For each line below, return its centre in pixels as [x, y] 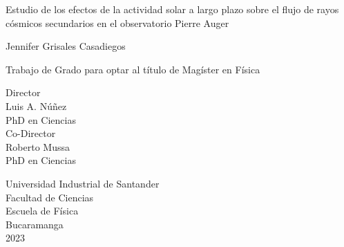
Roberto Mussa [38, 146]
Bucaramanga [35, 224]
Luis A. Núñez [36, 106]
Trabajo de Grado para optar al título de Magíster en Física [133, 69]
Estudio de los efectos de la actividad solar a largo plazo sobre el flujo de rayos [172, 9]
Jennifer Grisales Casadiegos [66, 46]
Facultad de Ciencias [50, 197]
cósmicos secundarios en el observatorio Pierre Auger [117, 22]
